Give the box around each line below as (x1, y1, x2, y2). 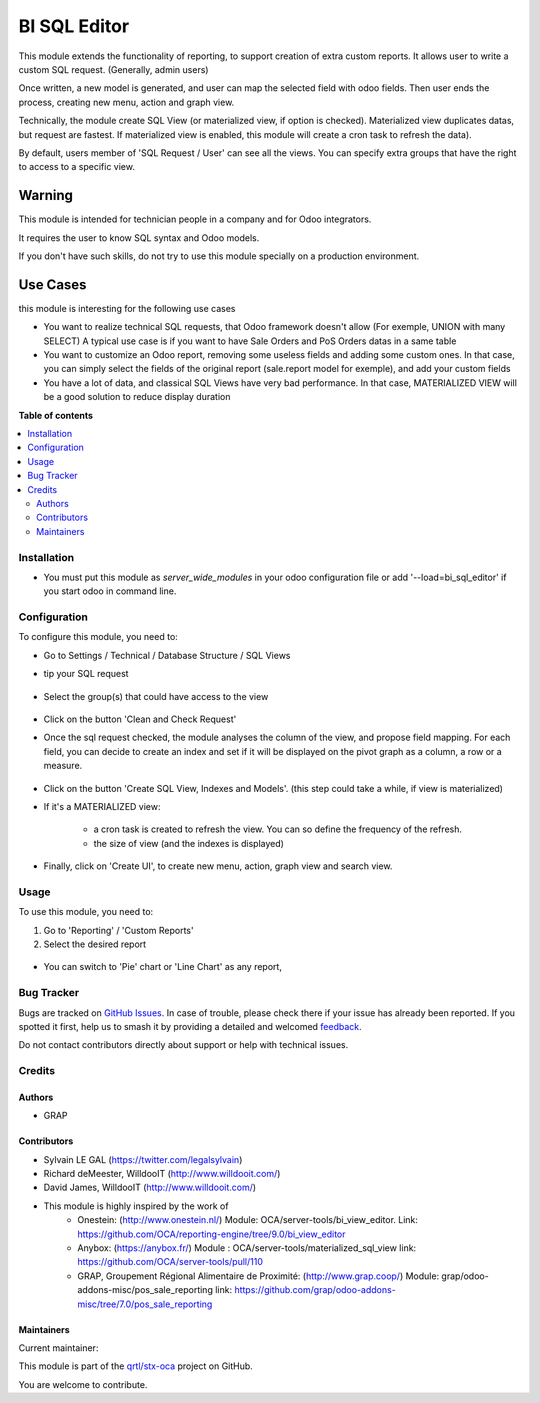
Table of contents (18, 409, 94, 421)
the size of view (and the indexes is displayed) (93, 837, 285, 849)
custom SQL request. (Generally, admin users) (18, 63, 209, 75)
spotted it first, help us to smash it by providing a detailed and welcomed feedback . (18, 1020, 362, 1032)
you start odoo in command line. (43, 585, 177, 597)
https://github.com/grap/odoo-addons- (234, 1284, 397, 1296)
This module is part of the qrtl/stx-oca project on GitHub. (18, 1360, 254, 1372)
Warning (18, 187, 74, 204)
